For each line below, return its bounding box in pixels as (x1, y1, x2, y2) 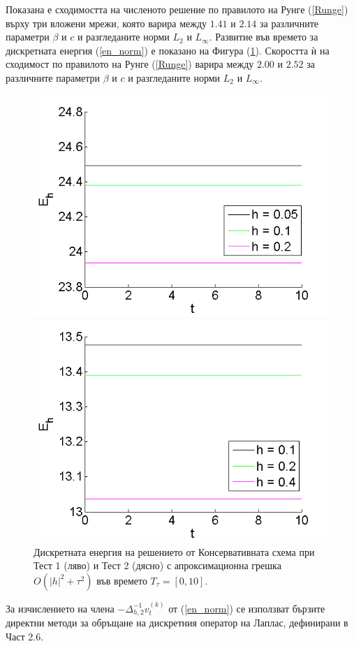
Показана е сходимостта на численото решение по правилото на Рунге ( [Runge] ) (6, 2, 348, 16)
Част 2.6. (6, 629, 44, 643)
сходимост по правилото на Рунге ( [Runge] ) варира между (6, 57, 254, 71)
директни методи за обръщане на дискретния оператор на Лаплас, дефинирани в (6, 615, 348, 630)
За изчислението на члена (6, 601, 115, 615)
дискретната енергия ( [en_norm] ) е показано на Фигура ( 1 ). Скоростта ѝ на (6, 43, 330, 57)
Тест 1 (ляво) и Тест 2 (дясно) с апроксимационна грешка (34, 558, 281, 573)
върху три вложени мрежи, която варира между (6, 15, 207, 30)
